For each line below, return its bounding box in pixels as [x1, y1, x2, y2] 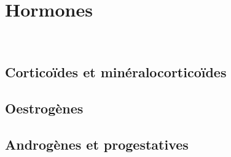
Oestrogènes [5, 98, 84, 117]
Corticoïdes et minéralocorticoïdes [5, 63, 227, 82]
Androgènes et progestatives [5, 134, 189, 153]
